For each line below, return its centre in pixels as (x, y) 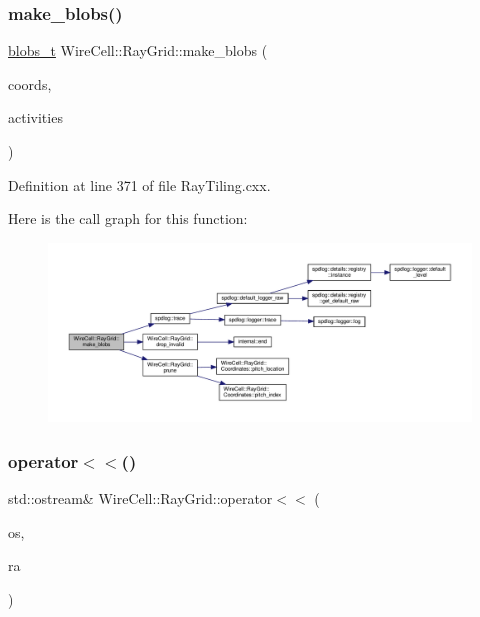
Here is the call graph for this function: (128, 218)
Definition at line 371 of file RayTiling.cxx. (139, 184)
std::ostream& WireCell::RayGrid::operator (140, 498)
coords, (30, 83)
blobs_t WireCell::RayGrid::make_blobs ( (138, 50)
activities (35, 117)
